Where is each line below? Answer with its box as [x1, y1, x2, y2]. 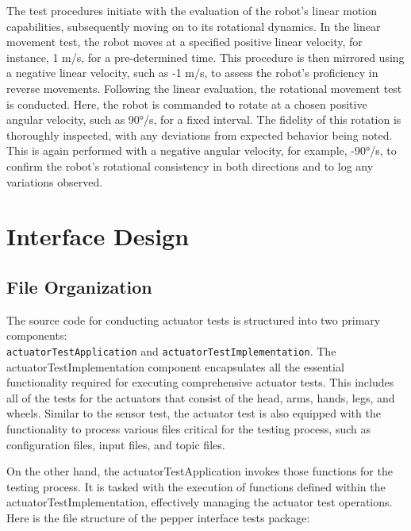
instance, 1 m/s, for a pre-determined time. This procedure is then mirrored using [6, 48, 405, 65]
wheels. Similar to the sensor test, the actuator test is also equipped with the [6, 405, 381, 421]
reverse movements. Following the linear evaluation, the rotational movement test [6, 79, 402, 96]
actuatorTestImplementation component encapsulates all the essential [6, 358, 344, 375]
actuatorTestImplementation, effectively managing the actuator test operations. [6, 494, 393, 510]
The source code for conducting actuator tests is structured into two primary [6, 311, 381, 328]
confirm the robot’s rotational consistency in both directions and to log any [6, 157, 374, 174]
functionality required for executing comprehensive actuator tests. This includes [6, 374, 394, 391]
